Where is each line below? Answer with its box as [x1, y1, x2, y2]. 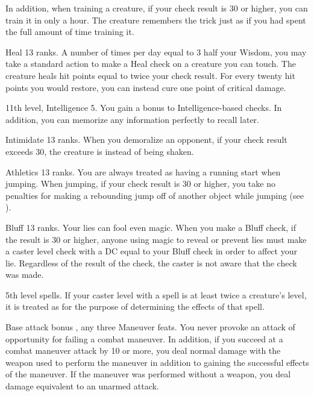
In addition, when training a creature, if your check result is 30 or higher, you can [5, 2, 308, 14]
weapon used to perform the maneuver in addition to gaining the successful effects [5, 356, 309, 368]
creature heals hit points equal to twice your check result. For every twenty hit [5, 69, 295, 81]
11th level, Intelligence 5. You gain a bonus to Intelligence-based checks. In [5, 101, 282, 114]
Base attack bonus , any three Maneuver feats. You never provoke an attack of [5, 321, 295, 333]
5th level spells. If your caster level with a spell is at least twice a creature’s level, [5, 288, 307, 301]
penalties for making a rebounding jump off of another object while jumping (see [5, 189, 304, 201]
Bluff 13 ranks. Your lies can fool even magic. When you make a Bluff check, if [5, 221, 297, 233]
